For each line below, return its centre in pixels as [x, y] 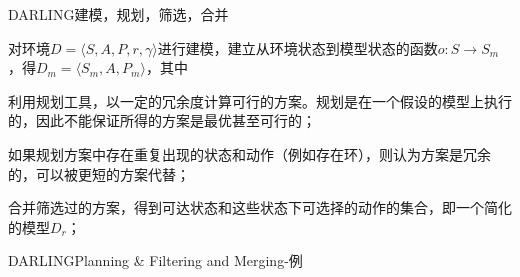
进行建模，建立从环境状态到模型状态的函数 [297, 47]
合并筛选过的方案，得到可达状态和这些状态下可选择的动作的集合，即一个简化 [260, 207]
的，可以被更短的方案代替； [99, 173]
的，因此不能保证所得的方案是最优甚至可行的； [162, 120]
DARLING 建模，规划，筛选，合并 [118, 14]
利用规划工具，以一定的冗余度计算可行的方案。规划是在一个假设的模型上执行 [260, 100]
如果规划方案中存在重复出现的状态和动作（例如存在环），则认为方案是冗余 [249, 153]
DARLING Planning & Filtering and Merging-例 [155, 260]
